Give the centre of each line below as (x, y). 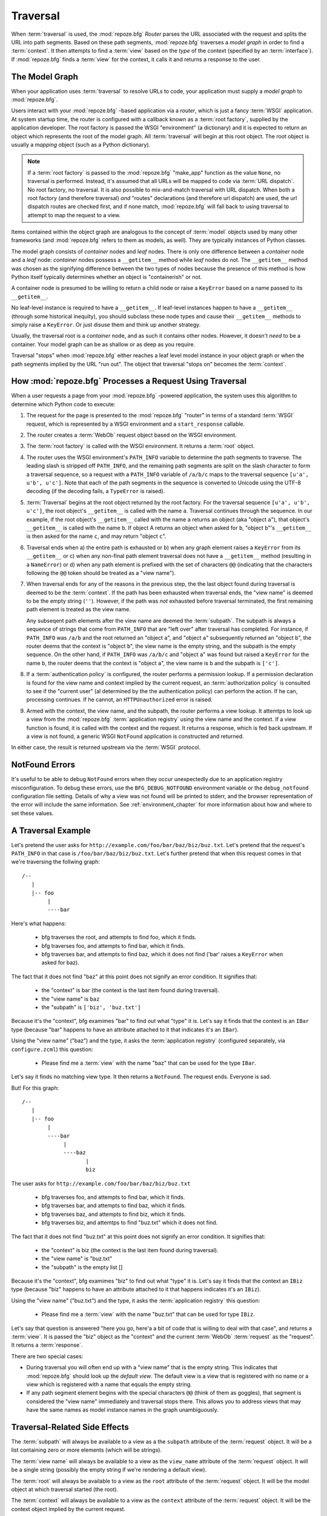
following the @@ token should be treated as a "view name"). (101, 572)
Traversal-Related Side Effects (70, 1427)
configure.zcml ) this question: (52, 1049)
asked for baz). (61, 963)
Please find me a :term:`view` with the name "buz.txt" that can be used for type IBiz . (148, 1314)
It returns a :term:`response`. (47, 1345)
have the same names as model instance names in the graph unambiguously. (123, 1410)
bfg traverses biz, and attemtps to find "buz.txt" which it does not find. (130, 1223)
